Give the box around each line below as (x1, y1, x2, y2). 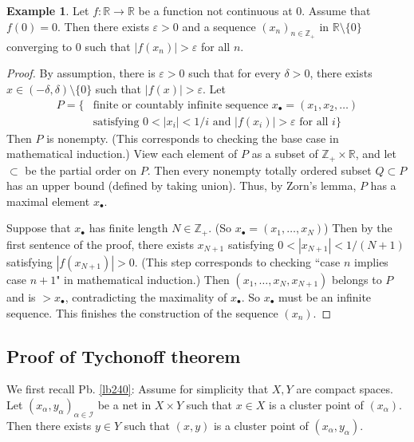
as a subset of (251, 145, 318, 162)
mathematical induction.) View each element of (6, 145, 238, 162)
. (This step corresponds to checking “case (134, 253, 341, 270)
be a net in (97, 396, 152, 412)
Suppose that (6, 219, 71, 236)
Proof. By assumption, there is (6, 65, 156, 81)
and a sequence (182, 18, 256, 34)
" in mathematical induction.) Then (56, 270, 230, 287)
